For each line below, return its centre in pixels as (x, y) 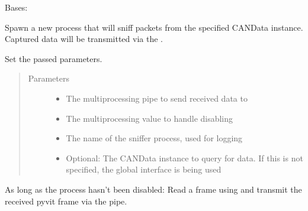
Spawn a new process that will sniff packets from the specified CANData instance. (154, 27)
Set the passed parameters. (54, 58)
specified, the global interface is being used (144, 169)
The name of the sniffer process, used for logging (154, 138)
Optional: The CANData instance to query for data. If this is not (185, 158)
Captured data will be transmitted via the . (84, 39)
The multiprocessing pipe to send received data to (157, 98)
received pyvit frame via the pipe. (66, 201)
